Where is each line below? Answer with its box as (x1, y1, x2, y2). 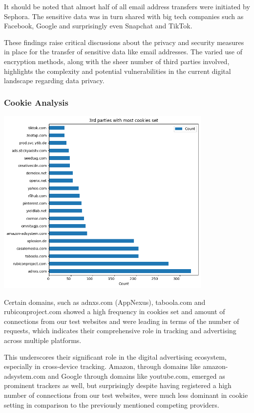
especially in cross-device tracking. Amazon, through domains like (4, 361, 201, 371)
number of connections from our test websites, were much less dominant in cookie (4, 390, 248, 400)
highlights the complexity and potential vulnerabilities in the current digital (4, 66, 231, 76)
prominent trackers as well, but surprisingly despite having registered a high (4, 380, 232, 390)
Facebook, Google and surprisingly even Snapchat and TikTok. (4, 21, 192, 31)
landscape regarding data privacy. (4, 75, 105, 86)
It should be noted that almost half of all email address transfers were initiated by (4, 1, 250, 11)
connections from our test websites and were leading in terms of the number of (4, 316, 239, 326)
